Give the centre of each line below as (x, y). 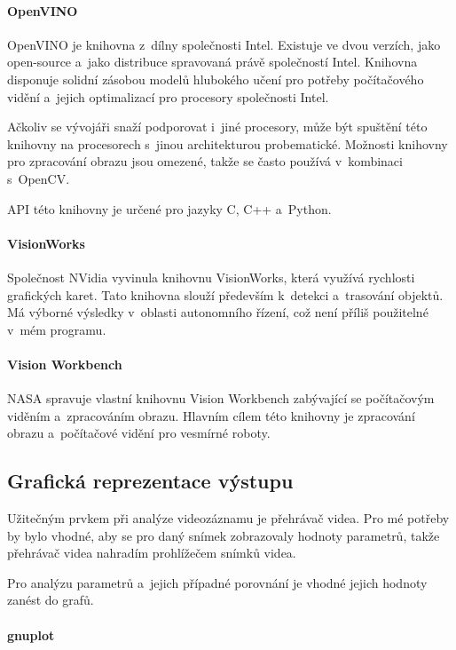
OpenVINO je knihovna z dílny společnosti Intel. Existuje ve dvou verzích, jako (224, 44)
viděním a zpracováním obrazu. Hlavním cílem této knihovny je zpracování (211, 415)
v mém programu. (57, 329)
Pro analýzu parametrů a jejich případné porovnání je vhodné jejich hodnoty (217, 582)
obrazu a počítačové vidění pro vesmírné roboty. (139, 433)
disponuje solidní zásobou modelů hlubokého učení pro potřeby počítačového (216, 79)
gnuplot (31, 634)
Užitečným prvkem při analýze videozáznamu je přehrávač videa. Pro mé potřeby (228, 518)
